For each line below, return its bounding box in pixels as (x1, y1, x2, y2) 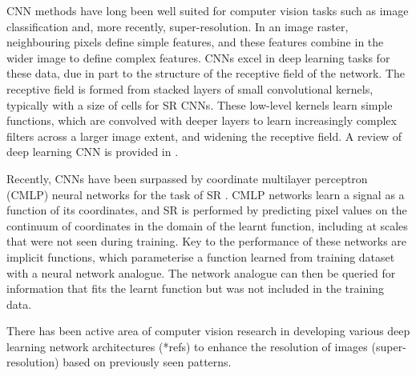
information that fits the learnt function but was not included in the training (6, 280, 384, 297)
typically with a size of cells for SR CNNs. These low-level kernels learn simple (6, 96, 393, 113)
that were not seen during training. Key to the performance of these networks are (6, 233, 407, 250)
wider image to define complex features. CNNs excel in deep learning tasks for (6, 49, 390, 66)
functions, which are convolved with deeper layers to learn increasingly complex (6, 112, 397, 129)
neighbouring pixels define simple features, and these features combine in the (6, 34, 384, 50)
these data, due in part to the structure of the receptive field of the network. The (6, 65, 405, 82)
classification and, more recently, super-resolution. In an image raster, (6, 18, 349, 34)
